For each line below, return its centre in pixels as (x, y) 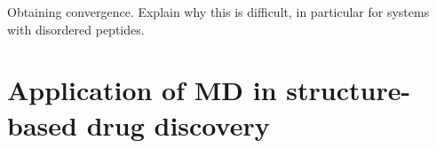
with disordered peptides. (76, 29)
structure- (349, 90)
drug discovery (178, 125)
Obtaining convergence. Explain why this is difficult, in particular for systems (218, 12)
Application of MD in (142, 90)
